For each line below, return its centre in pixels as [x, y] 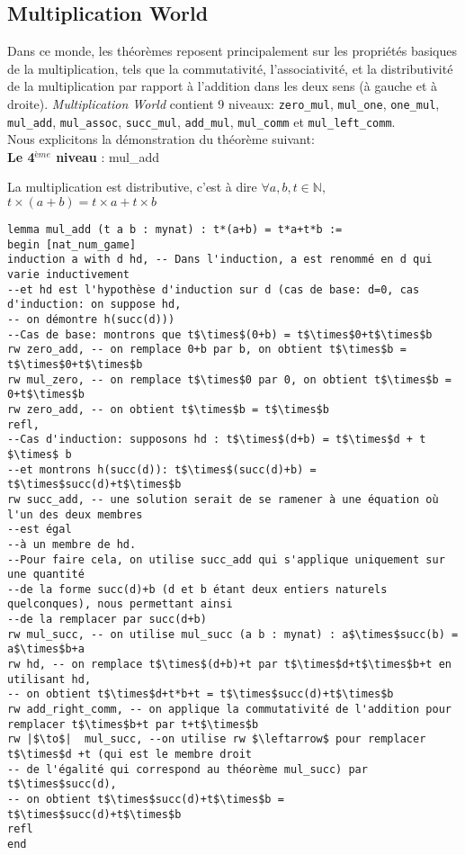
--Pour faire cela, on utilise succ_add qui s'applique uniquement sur [226, 559]
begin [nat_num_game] [72, 244]
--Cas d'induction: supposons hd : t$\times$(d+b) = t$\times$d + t [217, 440]
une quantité [46, 575]
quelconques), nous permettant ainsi [120, 604]
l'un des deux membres [75, 514]
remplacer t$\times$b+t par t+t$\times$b [133, 724]
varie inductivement [69, 275]
